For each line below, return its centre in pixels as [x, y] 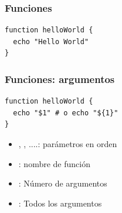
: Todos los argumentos [60, 203]
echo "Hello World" [51, 41]
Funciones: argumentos [60, 79]
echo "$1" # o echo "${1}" [66, 113]
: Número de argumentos [63, 183]
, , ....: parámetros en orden [68, 144]
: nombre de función [54, 163]
